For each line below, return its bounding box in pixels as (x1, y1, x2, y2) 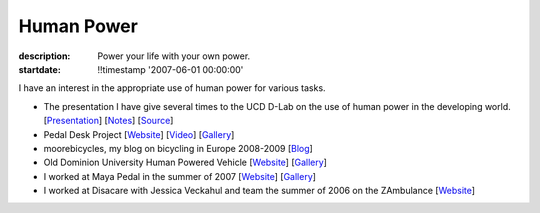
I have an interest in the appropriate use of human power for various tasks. (18, 82, 326, 94)
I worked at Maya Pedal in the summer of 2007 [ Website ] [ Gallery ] (43, 170, 317, 182)
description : (18, 50, 71, 62)
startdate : (18, 63, 62, 75)
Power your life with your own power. (97, 50, 251, 62)
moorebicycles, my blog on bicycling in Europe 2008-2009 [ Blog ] (43, 142, 314, 154)
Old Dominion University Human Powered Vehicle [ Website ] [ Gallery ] (43, 156, 327, 169)
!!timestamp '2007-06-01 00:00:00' (97, 63, 244, 75)
